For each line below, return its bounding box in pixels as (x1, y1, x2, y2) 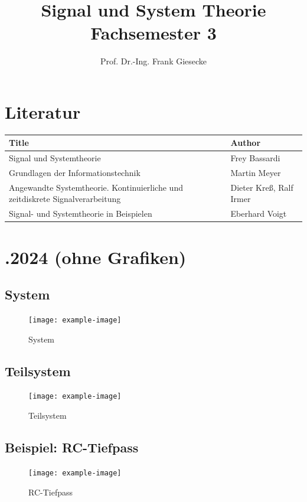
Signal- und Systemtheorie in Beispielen (9, 207, 152, 220)
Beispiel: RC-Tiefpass (5, 438, 139, 457)
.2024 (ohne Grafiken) (5, 245, 187, 269)
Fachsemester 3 (90, 21, 217, 45)
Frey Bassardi (230, 152, 280, 164)
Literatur (5, 99, 81, 123)
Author (230, 136, 261, 149)
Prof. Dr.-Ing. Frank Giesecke (100, 55, 207, 67)
